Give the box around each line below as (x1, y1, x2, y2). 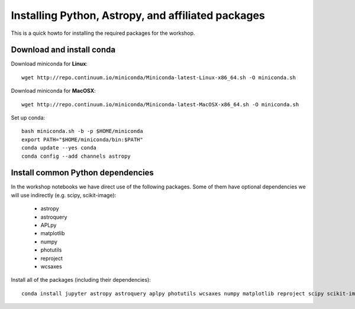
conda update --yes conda (21, 145, 97, 151)
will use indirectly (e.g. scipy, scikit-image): (11, 191, 117, 199)
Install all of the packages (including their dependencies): (11, 277, 151, 284)
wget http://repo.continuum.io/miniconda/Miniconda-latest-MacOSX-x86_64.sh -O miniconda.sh (21, 101, 299, 108)
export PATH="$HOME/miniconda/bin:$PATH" (21, 136, 143, 143)
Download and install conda (11, 45, 115, 55)
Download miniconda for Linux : (11, 60, 88, 67)
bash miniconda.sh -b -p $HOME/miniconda (21, 128, 143, 135)
